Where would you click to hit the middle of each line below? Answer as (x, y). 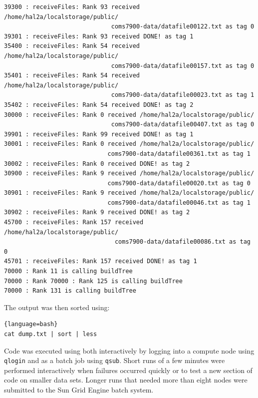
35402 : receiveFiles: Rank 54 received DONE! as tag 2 (99, 105)
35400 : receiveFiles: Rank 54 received (72, 46)
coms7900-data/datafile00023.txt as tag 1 (183, 95)
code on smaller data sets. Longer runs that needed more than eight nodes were (126, 380)
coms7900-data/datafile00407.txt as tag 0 (183, 125)
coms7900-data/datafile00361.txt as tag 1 (179, 154)
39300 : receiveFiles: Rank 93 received (72, 7)
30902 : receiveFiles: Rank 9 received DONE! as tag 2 (97, 212)
